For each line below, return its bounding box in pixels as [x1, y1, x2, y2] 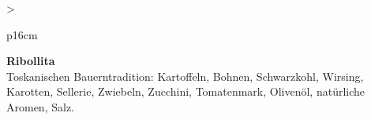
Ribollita [6, 53, 55, 69]
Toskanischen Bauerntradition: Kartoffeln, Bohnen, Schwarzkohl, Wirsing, [6, 67, 364, 84]
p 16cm [6, 26, 38, 42]
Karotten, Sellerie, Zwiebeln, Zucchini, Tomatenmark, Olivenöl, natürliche [6, 83, 365, 100]
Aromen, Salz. [6, 98, 74, 115]
